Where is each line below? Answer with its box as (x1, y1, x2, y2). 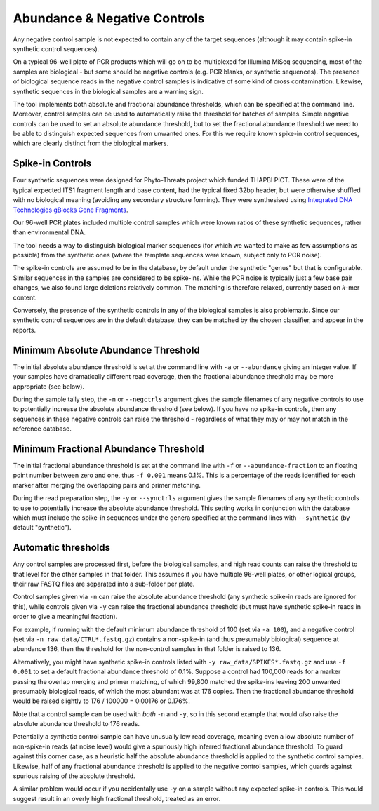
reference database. (13, 424, 72, 433)
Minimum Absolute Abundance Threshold (13, 344, 200, 356)
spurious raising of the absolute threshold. (13, 772, 136, 780)
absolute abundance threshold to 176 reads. (13, 720, 140, 728)
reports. (13, 326, 36, 334)
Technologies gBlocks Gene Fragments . (13, 206, 128, 214)
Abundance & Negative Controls (13, 11, 205, 26)
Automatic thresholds (13, 542, 110, 554)
